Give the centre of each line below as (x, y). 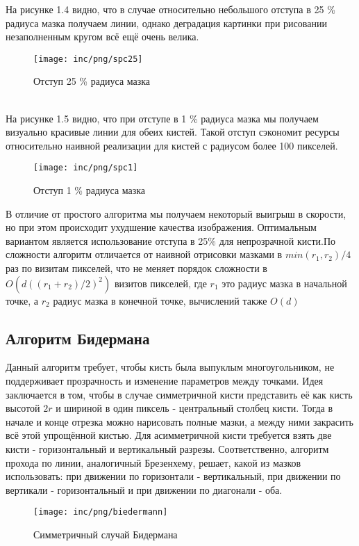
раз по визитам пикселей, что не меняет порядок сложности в (136, 268)
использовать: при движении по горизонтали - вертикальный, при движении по (173, 476)
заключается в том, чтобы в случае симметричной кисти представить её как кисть (179, 394)
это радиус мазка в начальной (284, 283)
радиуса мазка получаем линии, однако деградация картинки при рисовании (166, 23)
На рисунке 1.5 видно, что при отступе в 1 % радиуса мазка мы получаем (162, 118)
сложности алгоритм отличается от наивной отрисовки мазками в (144, 254)
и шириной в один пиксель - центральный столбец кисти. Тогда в (194, 408)
